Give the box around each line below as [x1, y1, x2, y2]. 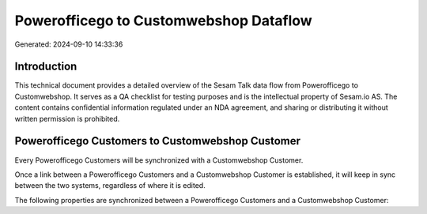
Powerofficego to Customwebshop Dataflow [14, 12, 312, 29]
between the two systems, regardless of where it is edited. [14, 181, 206, 190]
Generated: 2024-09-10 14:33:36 [14, 39, 123, 49]
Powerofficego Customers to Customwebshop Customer [14, 134, 300, 148]
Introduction [14, 60, 77, 73]
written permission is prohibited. [14, 114, 120, 123]
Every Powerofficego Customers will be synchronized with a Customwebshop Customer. [14, 155, 304, 165]
